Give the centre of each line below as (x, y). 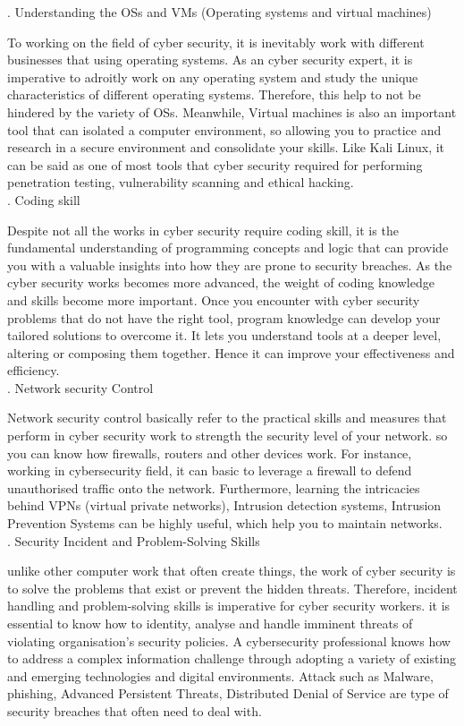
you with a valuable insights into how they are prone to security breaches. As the (230, 265)
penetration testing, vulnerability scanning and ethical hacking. (181, 182)
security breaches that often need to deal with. (135, 710)
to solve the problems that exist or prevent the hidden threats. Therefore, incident (232, 588)
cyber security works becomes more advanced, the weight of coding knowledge (221, 282)
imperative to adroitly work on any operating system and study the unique (213, 77)
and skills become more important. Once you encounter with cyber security (214, 299)
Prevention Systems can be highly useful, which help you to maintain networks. (225, 523)
